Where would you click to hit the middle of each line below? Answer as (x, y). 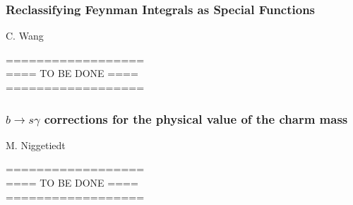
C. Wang (25, 36)
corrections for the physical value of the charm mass (196, 118)
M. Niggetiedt (36, 145)
